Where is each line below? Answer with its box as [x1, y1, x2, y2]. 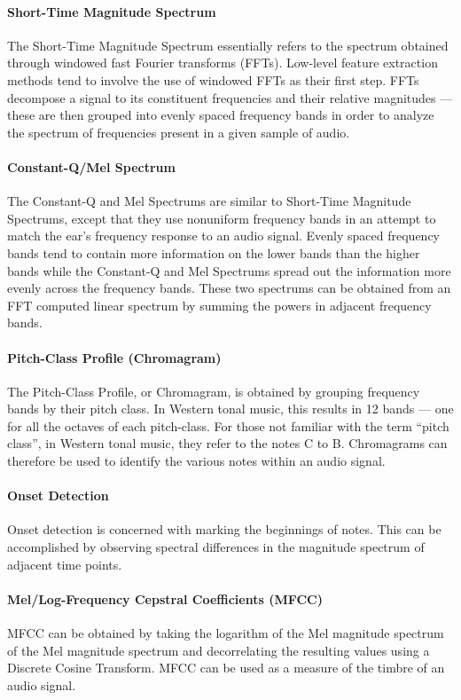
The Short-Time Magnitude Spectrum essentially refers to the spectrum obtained [7, 35, 449, 54]
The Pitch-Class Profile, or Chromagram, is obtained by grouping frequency [7, 381, 420, 400]
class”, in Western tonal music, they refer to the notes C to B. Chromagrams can [7, 434, 448, 452]
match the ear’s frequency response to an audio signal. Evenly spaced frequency [7, 226, 441, 245]
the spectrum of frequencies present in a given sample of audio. [7, 122, 350, 141]
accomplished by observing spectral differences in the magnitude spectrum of [7, 538, 425, 556]
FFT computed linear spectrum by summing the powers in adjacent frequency [7, 295, 432, 314]
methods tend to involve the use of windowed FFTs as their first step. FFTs [7, 70, 419, 89]
